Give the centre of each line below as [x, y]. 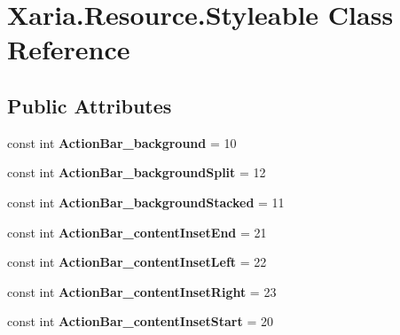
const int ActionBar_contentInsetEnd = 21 [137, 232]
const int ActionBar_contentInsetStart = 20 [140, 321]
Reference [69, 49]
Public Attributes [90, 105]
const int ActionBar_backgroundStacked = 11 [146, 202]
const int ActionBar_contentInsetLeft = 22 [137, 262]
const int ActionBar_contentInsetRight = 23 [142, 291]
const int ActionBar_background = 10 [122, 142]
